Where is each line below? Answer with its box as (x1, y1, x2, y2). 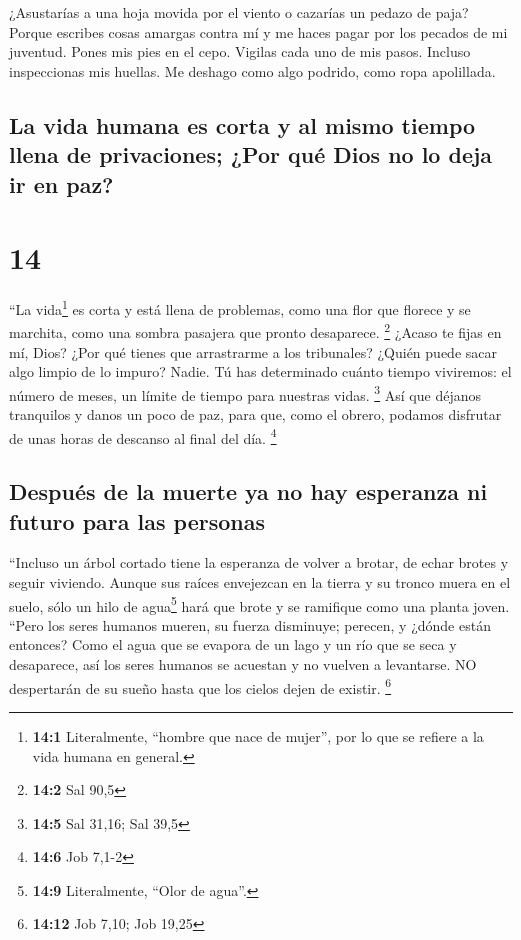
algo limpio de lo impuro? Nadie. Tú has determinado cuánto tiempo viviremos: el (9, 361, 512, 382)
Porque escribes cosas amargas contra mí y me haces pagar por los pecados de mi (9, 21, 508, 42)
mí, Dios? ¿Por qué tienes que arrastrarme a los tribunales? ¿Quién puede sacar (9, 341, 497, 362)
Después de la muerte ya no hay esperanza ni (9, 476, 488, 507)
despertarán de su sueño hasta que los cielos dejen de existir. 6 (9, 674, 392, 698)
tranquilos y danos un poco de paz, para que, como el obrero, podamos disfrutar (9, 404, 502, 424)
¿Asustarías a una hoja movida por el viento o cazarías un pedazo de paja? (9, 2, 469, 22)
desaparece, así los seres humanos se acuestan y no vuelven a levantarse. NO (9, 654, 477, 675)
